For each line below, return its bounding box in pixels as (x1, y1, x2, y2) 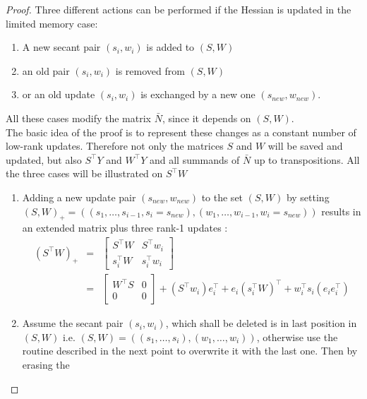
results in (321, 203, 361, 218)
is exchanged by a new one (140, 87, 255, 102)
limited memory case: (6, 16, 98, 30)
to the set (201, 189, 243, 204)
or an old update (22, 87, 95, 102)
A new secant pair (22, 40, 101, 54)
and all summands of (149, 152, 240, 167)
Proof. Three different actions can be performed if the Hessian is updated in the (6, 2, 351, 16)
